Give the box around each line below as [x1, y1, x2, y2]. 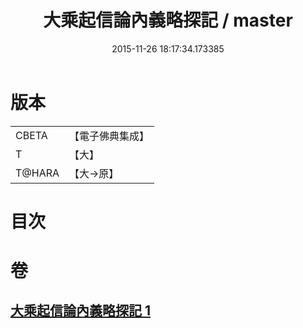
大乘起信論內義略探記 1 [10, 302, 152, 320]
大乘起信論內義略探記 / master [43, 9, 293, 32]
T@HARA [15, 166, 60, 180]
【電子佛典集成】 [69, 129, 150, 143]
